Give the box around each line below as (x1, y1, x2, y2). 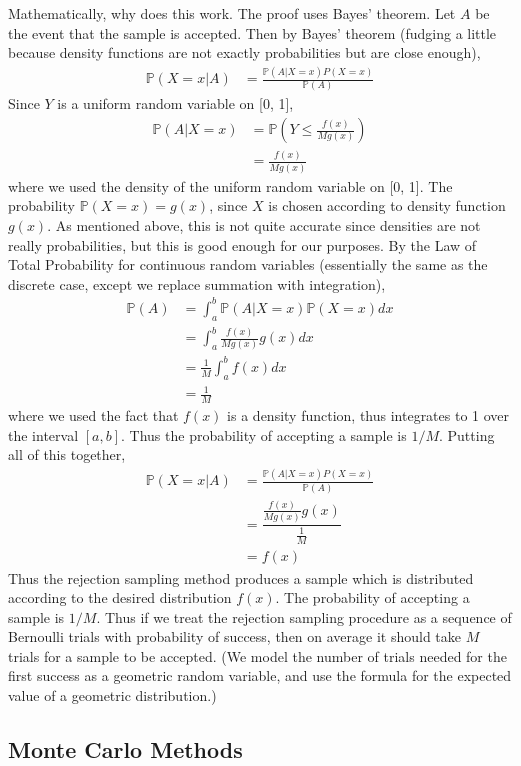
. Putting (439, 424, 495, 445)
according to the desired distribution (8, 587, 232, 608)
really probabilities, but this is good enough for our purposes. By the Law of (8, 234, 477, 255)
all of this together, (8, 444, 126, 465)
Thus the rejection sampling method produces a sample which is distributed (8, 567, 474, 588)
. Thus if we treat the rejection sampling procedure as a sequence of (96, 606, 512, 627)
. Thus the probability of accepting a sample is (121, 424, 407, 445)
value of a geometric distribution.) (8, 685, 217, 706)
